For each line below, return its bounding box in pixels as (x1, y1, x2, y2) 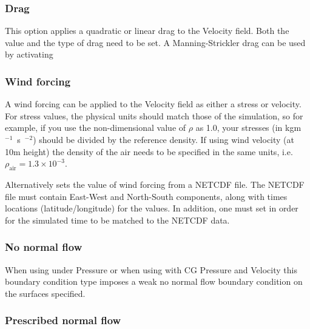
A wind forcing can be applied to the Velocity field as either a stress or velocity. (5, 98, 302, 110)
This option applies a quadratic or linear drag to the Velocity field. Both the (5, 24, 289, 37)
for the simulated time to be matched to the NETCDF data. (5, 213, 230, 226)
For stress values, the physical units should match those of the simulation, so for (5, 109, 303, 122)
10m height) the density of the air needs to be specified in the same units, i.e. (5, 145, 293, 158)
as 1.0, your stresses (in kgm (195, 121, 302, 134)
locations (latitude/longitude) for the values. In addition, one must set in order (5, 202, 298, 214)
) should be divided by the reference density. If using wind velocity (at (33, 133, 294, 145)
